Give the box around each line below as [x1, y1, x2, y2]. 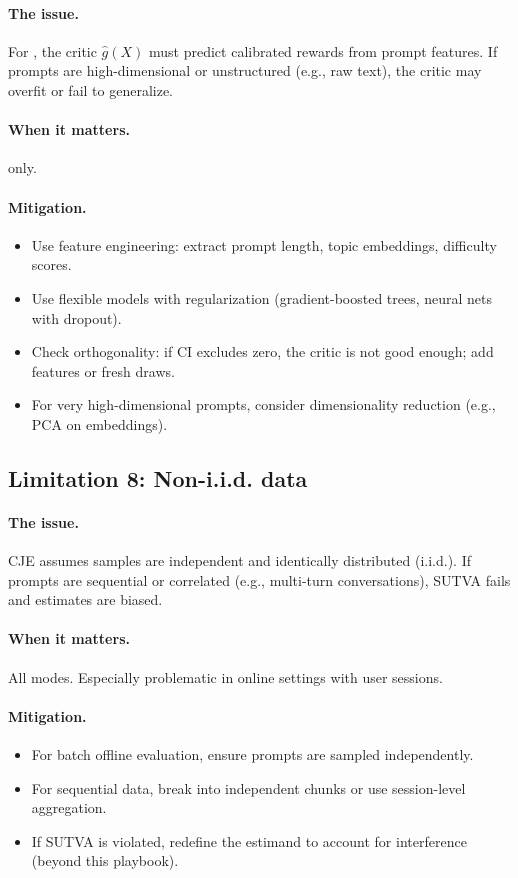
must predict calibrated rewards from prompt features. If [149, 40, 498, 61]
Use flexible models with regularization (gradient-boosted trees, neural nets [31, 287, 493, 308]
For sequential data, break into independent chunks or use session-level [31, 777, 466, 798]
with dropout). [31, 307, 122, 328]
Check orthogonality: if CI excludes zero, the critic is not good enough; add [31, 341, 494, 362]
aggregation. [31, 797, 107, 818]
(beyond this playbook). [31, 850, 179, 871]
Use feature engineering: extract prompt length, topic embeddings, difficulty [31, 234, 497, 255]
